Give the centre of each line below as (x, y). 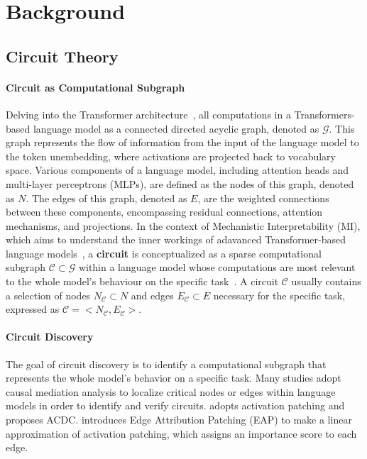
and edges (152, 295)
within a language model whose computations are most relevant (217, 267)
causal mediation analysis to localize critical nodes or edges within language (171, 391)
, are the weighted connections (263, 198)
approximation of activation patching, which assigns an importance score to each (181, 433)
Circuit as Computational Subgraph (95, 87)
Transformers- (324, 114)
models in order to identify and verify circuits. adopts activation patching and (175, 405)
